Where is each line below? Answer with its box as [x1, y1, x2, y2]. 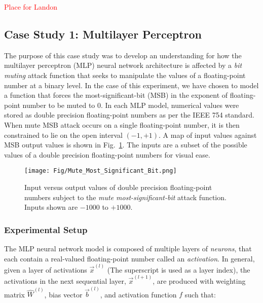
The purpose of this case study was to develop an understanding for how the [4, 50, 242, 60]
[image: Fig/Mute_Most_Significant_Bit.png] [24, 167, 177, 175]
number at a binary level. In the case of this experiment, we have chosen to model [4, 80, 259, 90]
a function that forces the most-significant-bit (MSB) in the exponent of [4, 90, 228, 100]
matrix [4, 289, 25, 299]
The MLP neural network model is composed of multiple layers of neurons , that [4, 243, 252, 253]
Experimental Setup [4, 223, 88, 236]
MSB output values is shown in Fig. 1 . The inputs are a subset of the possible [4, 139, 247, 150]
